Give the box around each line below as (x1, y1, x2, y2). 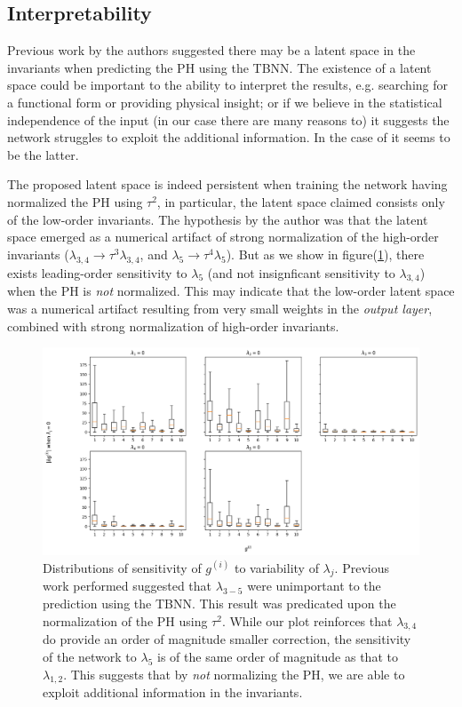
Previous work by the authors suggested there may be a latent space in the (7, 41, 416, 60)
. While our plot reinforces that (221, 611, 393, 630)
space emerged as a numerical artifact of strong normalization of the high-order (7, 227, 439, 246)
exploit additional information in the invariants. (43, 683, 303, 702)
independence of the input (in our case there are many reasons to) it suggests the (7, 110, 450, 129)
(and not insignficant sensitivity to (207, 263, 395, 282)
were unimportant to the (247, 576, 381, 595)
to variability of (234, 558, 319, 576)
